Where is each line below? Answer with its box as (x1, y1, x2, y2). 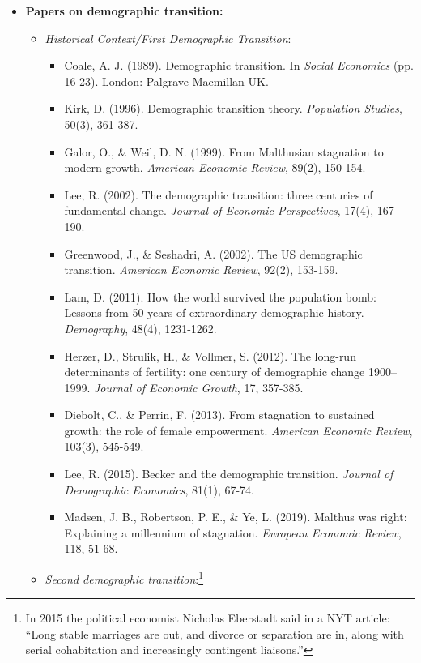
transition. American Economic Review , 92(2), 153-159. (64, 261, 338, 278)
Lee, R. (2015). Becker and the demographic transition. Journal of (64, 465, 393, 482)
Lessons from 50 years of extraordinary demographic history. (64, 304, 364, 321)
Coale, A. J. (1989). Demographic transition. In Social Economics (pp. (64, 57, 414, 74)
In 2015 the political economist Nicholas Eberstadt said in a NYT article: (25, 610, 390, 627)
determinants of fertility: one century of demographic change (64, 363, 365, 380)
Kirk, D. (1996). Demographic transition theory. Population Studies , (64, 100, 402, 117)
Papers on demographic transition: (25, 2, 223, 19)
